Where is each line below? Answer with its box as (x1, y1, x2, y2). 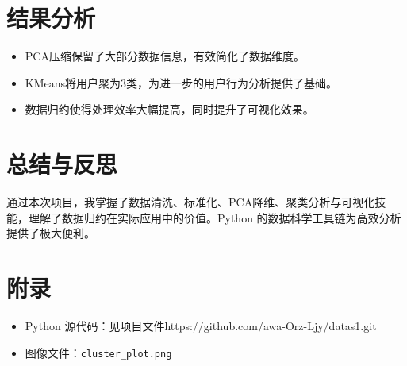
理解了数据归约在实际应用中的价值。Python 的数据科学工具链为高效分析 (28, 209, 401, 225)
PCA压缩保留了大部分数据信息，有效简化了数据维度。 (25, 48, 305, 64)
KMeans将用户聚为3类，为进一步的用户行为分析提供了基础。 (25, 74, 338, 91)
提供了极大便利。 (6, 225, 95, 241)
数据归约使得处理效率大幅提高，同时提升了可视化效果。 (25, 101, 314, 118)
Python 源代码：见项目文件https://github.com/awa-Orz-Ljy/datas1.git (25, 317, 377, 333)
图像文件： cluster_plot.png (25, 344, 172, 360)
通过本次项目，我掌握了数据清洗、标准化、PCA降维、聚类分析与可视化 (6, 194, 375, 210)
